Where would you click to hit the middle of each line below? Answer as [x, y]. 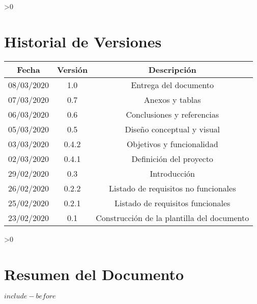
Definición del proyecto [172, 158]
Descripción [172, 69]
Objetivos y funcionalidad [172, 144]
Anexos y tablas [172, 99]
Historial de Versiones [83, 41]
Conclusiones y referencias [172, 114]
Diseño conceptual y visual [173, 129]
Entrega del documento [172, 85]
